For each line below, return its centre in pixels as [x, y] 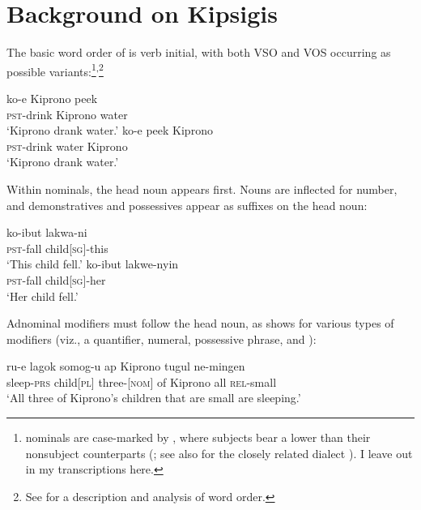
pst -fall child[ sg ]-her [56, 279]
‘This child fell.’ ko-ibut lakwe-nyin [93, 264]
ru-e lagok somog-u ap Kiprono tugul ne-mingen [126, 366]
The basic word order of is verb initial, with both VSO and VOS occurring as [199, 52]
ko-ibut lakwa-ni [47, 232]
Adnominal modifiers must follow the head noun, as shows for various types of [200, 323]
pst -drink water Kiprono [67, 146]
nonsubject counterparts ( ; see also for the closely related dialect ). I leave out [219, 453]
